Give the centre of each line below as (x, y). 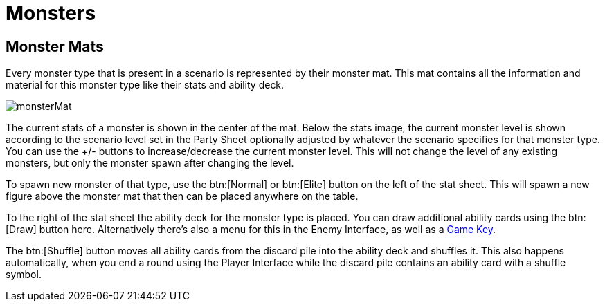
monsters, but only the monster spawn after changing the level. (150, 163)
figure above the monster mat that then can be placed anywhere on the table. (182, 196)
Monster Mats (55, 46)
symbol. (24, 275)
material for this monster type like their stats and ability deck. (145, 85)
